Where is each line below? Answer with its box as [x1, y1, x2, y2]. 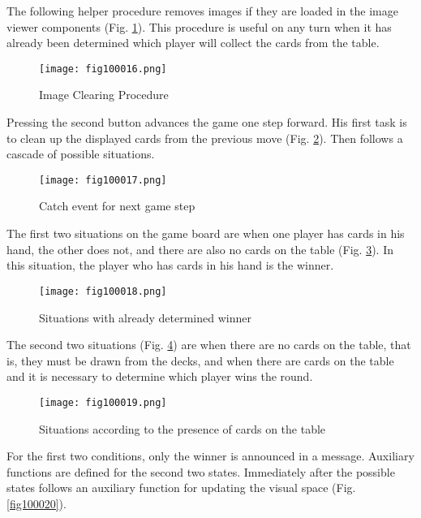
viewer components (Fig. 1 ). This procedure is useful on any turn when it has [6, 18, 392, 35]
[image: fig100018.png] [39, 285, 167, 297]
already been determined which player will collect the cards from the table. [6, 34, 380, 51]
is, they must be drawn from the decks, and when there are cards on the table [6, 352, 394, 369]
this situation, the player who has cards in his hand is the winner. [6, 257, 334, 274]
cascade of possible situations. [6, 145, 155, 162]
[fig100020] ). [6, 494, 67, 512]
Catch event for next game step [39, 197, 195, 214]
